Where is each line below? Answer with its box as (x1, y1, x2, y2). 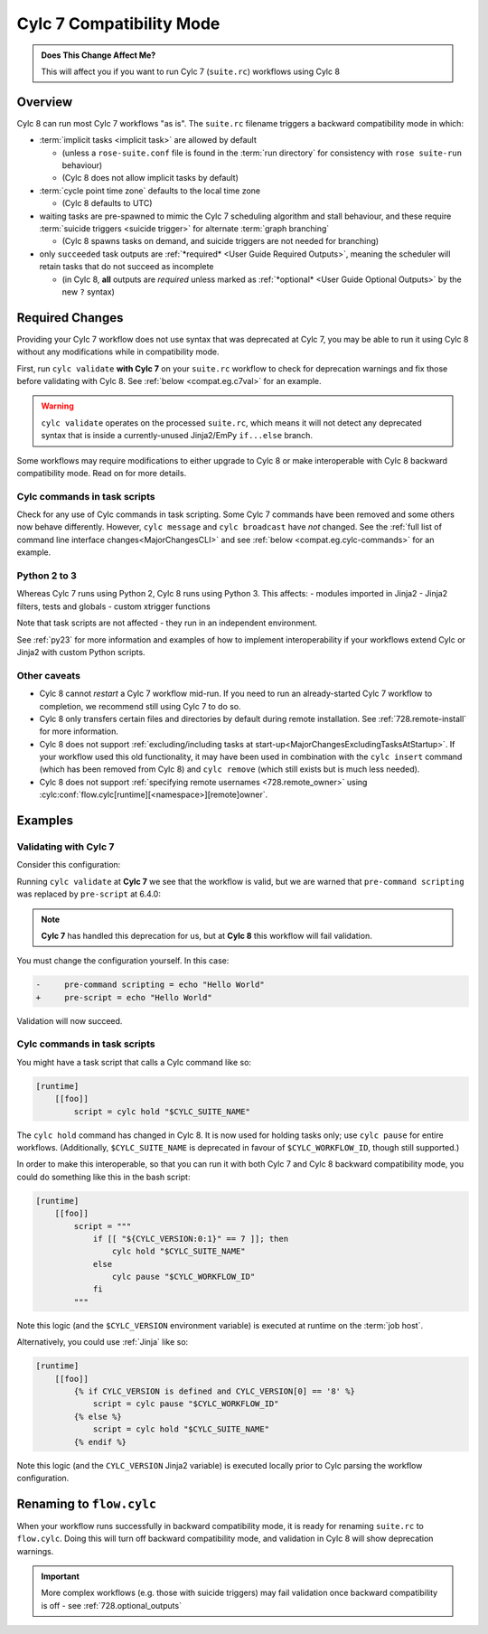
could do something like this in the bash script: (16, 1171, 191, 1182)
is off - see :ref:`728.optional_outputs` (41, 1600, 183, 1611)
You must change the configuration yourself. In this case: (16, 955, 230, 966)
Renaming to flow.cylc (16, 1496, 157, 1511)
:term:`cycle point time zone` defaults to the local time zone (39, 185, 261, 196)
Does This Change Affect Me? (41, 50, 156, 61)
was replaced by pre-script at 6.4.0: (16, 888, 162, 899)
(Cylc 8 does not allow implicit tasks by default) (61, 173, 239, 183)
